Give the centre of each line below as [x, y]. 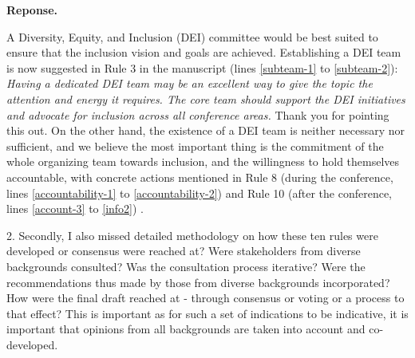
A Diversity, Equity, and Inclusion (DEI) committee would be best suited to [192, 36]
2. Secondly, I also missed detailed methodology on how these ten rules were [192, 235]
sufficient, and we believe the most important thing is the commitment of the [195, 146]
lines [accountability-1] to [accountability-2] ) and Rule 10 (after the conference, [199, 193]
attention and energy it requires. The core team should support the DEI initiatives [206, 98]
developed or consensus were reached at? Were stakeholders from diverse [184, 251]
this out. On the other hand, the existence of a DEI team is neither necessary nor [206, 130]
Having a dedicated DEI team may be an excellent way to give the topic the [190, 83]
